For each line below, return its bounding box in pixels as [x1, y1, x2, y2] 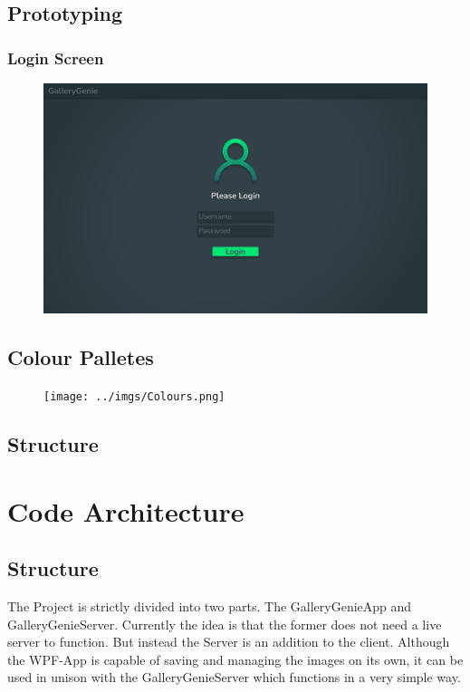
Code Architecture [7, 492, 245, 529]
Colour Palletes [7, 343, 154, 371]
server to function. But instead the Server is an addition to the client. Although [7, 632, 450, 651]
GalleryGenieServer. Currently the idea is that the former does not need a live [7, 614, 442, 633]
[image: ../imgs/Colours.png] [43, 390, 225, 404]
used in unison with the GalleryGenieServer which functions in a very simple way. [7, 668, 461, 687]
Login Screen [7, 46, 104, 69]
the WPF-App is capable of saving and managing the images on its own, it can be [7, 649, 464, 668]
